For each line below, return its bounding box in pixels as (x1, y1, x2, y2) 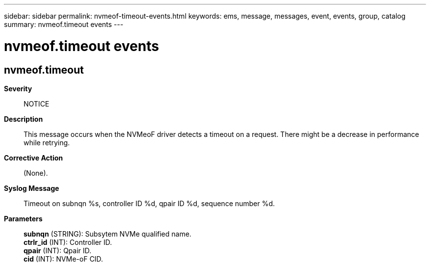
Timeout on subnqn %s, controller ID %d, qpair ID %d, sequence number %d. (24, 199, 275, 208)
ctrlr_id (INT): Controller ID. (24, 238, 112, 246)
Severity (4, 84, 32, 93)
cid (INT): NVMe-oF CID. (24, 254, 103, 263)
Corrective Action (4, 153, 63, 162)
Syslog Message (4, 184, 59, 192)
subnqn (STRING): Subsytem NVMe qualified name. (24, 229, 191, 238)
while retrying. (24, 138, 70, 147)
